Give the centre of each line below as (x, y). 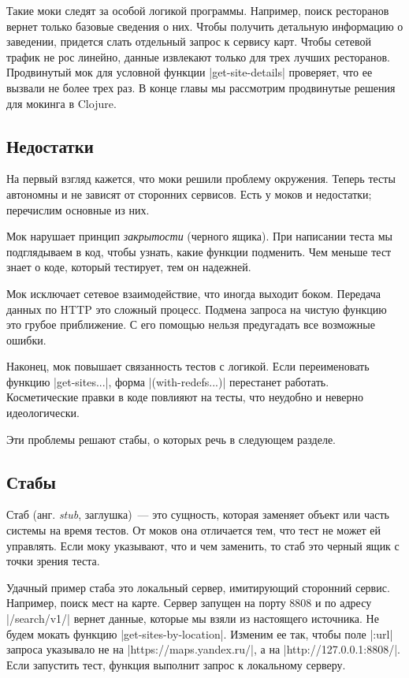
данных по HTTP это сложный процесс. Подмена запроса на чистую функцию (197, 309)
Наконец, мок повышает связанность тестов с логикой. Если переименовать (188, 366)
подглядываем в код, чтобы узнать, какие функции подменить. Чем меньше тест (199, 251)
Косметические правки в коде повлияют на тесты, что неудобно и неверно (185, 397)
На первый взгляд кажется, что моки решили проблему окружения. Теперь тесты (201, 179)
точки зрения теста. (53, 561)
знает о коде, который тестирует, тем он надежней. (129, 267)
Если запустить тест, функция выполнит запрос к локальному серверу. (176, 664)
